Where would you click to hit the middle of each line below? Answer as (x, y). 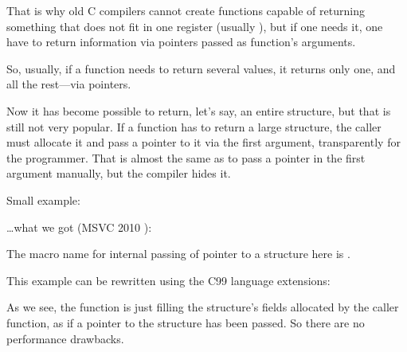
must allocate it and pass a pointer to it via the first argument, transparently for (203, 142)
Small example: (43, 199)
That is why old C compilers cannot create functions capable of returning (186, 10)
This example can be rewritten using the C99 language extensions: (168, 280)
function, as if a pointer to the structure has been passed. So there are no (186, 322)
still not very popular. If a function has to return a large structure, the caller (194, 126)
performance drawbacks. (65, 338)
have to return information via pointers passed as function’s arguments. (181, 42)
